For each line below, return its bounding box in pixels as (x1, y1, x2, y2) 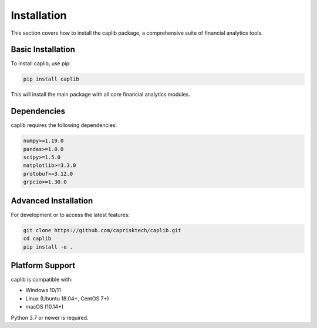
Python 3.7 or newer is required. (11, 314, 89, 321)
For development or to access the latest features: (11, 211, 130, 218)
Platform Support (11, 260, 76, 270)
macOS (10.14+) (25, 303, 64, 310)
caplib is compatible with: (11, 276, 73, 283)
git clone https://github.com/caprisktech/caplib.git (23, 227, 181, 233)
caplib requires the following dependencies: (11, 122, 117, 129)
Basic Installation (11, 45, 76, 55)
